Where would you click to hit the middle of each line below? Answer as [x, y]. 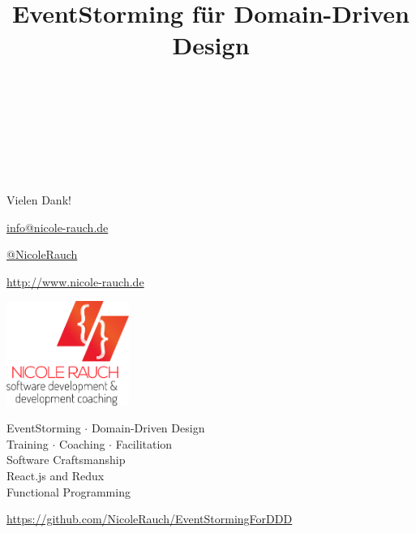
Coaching [82, 443]
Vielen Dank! [39, 200]
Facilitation [144, 443]
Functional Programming [69, 491]
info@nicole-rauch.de [58, 227]
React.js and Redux [56, 476]
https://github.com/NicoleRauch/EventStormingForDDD [150, 519]
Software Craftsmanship [66, 460]
